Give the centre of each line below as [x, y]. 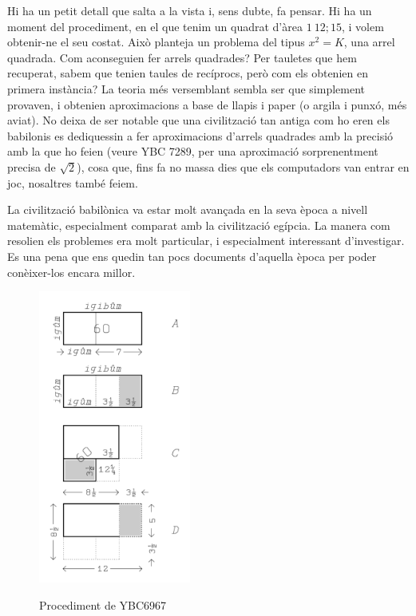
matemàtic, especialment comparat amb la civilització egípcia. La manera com [199, 225]
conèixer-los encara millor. [71, 272]
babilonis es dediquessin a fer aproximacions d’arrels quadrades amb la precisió [200, 135]
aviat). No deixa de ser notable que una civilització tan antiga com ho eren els [198, 120]
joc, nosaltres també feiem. [73, 182]
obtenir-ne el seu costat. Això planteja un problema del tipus [156, 42]
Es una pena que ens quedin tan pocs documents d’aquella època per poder [192, 256]
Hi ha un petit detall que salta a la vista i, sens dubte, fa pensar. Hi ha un [190, 10]
